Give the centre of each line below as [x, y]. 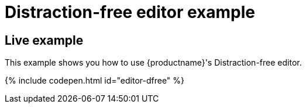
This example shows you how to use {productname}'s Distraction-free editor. [153, 63]
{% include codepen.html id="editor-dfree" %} [95, 81]
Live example [44, 40]
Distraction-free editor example [130, 12]
